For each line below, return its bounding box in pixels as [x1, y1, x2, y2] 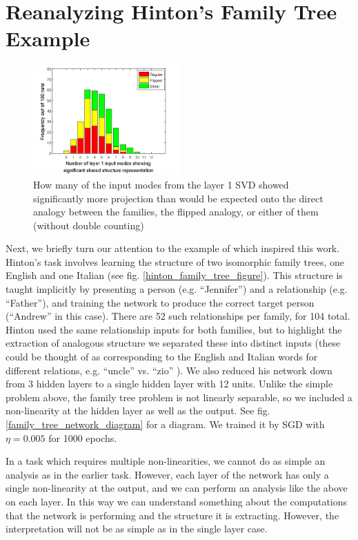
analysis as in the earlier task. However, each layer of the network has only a [6, 467, 329, 481]
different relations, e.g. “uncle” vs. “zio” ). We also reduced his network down [6, 363, 332, 377]
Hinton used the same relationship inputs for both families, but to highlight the [6, 322, 342, 336]
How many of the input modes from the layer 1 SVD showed [33, 177, 289, 191]
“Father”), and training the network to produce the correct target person [6, 295, 315, 309]
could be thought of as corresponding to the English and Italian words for [6, 349, 318, 364]
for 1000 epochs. [48, 430, 117, 445]
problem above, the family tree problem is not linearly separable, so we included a [6, 389, 352, 404]
